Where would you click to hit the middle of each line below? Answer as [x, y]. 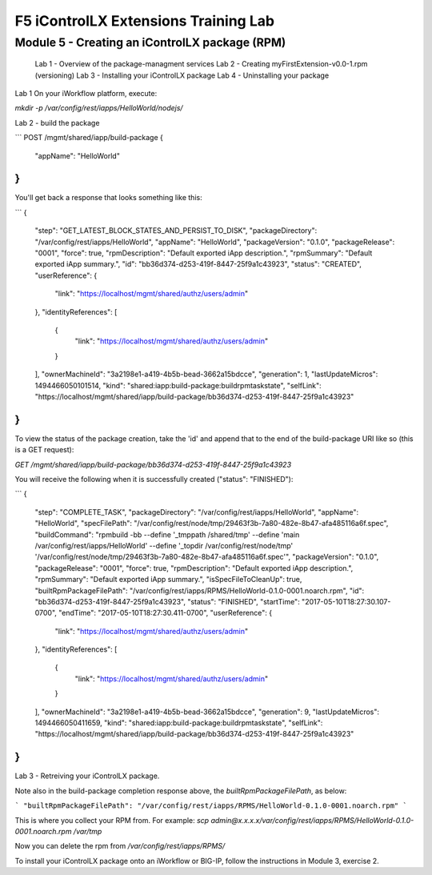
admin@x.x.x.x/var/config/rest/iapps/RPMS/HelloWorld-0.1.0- [312, 820]
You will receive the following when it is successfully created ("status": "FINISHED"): [154, 479]
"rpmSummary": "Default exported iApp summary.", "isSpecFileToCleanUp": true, [168, 580]
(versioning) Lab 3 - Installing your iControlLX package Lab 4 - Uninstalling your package [182, 75]
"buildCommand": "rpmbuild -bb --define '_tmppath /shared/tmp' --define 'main [167, 534]
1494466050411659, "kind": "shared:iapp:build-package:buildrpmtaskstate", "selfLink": [179, 723]
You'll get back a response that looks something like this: [109, 198]
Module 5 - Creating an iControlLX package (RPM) [150, 42]
